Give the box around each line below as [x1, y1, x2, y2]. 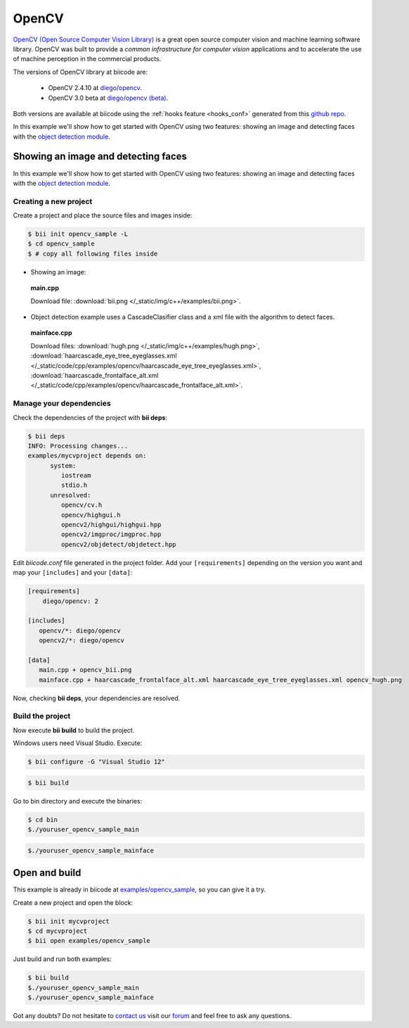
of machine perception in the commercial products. [13, 55, 162, 63]
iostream [60, 471, 91, 480]
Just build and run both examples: [13, 955, 112, 963]
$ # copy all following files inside [27, 250, 158, 258]
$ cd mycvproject [27, 927, 88, 935]
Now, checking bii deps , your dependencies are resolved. [13, 694, 181, 702]
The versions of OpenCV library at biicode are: [13, 68, 148, 76]
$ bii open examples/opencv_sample [27, 937, 150, 945]
